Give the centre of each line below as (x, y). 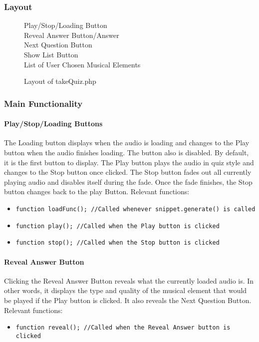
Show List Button (51, 54)
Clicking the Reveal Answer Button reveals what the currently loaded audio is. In (129, 280)
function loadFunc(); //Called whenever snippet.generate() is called (135, 209)
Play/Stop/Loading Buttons (53, 124)
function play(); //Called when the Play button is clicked (118, 226)
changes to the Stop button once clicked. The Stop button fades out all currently (128, 172)
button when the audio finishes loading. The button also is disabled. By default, (127, 153)
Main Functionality (43, 103)
